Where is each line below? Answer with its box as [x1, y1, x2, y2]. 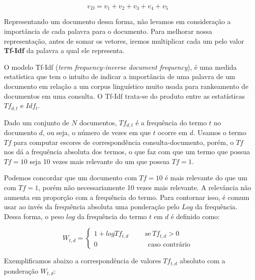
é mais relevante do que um [165, 172, 248, 183]
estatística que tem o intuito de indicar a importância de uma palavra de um [4, 71, 235, 82]
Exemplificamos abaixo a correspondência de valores [4, 255, 161, 266]
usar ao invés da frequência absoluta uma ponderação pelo [4, 201, 179, 212]
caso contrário [148, 241, 191, 248]
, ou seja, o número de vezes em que [42, 127, 151, 138]
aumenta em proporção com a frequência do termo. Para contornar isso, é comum [4, 192, 250, 202]
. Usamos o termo [193, 127, 247, 138]
